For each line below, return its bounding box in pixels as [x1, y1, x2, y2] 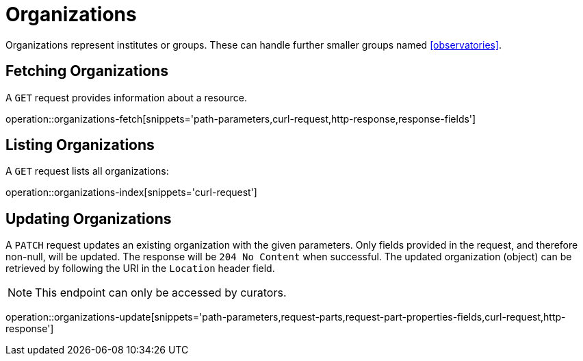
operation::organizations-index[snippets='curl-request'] [5, 186, 257, 199]
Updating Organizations [5, 210, 172, 227]
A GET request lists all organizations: [5, 165, 169, 177]
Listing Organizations [5, 136, 155, 154]
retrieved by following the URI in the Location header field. [5, 262, 275, 275]
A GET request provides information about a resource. [5, 91, 247, 103]
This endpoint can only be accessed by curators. [35, 286, 287, 300]
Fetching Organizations [5, 62, 168, 80]
